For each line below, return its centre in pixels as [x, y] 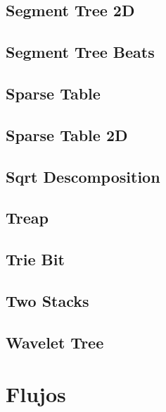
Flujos [36, 394]
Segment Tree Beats [80, 52]
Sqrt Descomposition [83, 176]
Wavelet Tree [55, 342]
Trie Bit [35, 259]
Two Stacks [47, 300]
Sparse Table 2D [67, 134]
